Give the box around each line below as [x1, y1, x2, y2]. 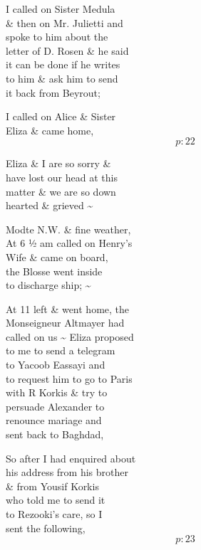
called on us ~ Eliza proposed [6, 329, 134, 344]
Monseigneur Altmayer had [6, 315, 125, 330]
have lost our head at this [6, 169, 118, 184]
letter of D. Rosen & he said [6, 43, 129, 58]
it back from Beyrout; [6, 85, 100, 100]
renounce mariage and [6, 413, 102, 428]
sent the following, [6, 520, 86, 535]
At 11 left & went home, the [6, 301, 130, 316]
